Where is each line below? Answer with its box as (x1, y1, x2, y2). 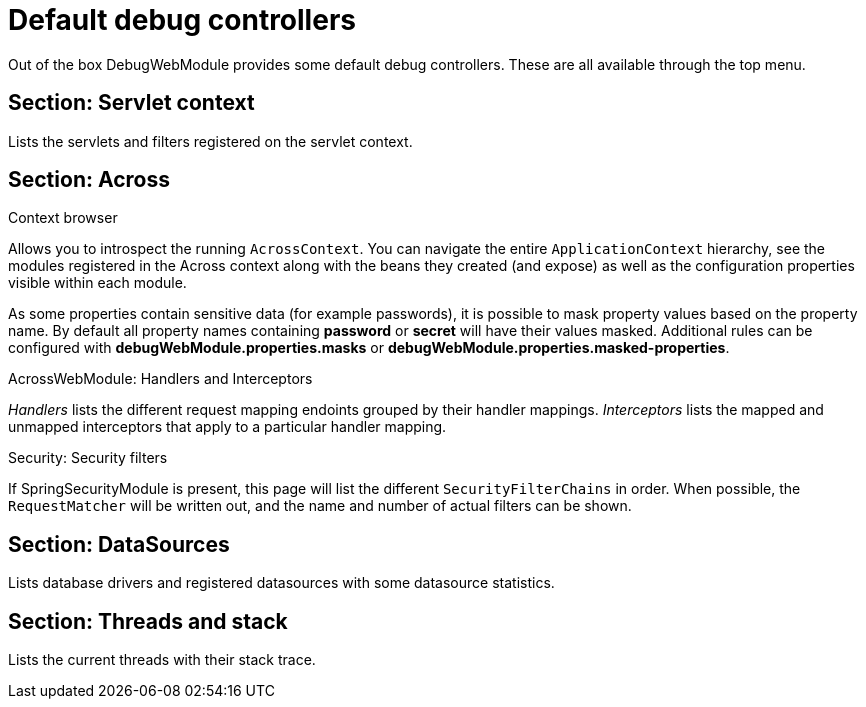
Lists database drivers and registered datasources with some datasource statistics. (8, 574, 555, 592)
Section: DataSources (8, 531, 230, 557)
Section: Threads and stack (8, 608, 288, 634)
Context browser (8, 209, 118, 227)
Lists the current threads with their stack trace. (8, 651, 316, 669)
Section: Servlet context (8, 90, 255, 116)
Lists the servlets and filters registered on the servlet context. (8, 132, 413, 150)
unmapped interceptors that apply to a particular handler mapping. (8, 418, 447, 436)
